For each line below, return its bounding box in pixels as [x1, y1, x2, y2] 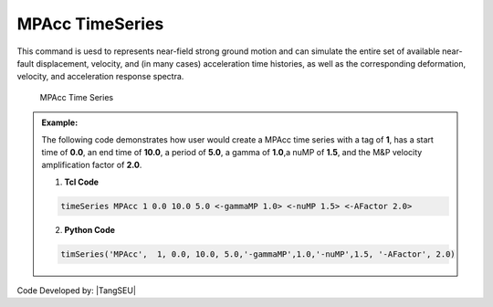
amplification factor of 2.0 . [41, 160, 142, 171]
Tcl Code [64, 176, 100, 187]
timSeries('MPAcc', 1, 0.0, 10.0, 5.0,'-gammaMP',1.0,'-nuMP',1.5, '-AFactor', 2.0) [60, 249, 456, 259]
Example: [41, 117, 79, 128]
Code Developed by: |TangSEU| [16, 284, 137, 296]
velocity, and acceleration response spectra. [16, 71, 184, 82]
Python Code [64, 224, 116, 235]
